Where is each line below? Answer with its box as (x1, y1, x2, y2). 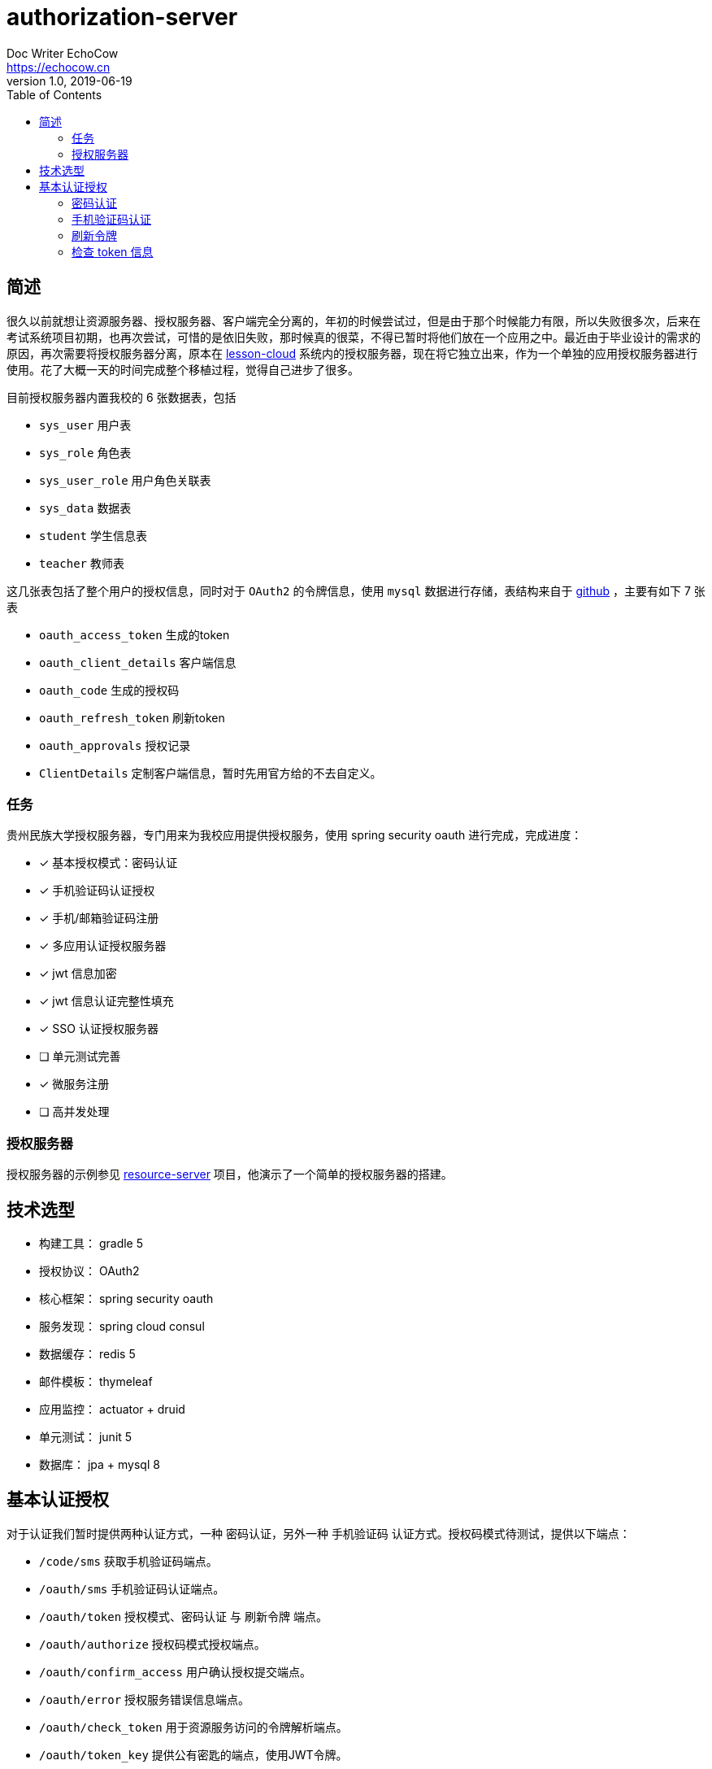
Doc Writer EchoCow (7, 46, 119, 60)
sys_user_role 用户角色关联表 (39, 473, 211, 487)
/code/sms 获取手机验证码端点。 (39, 1553, 218, 1568)
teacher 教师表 (39, 556, 124, 570)
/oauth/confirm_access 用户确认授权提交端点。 (39, 1664, 311, 1679)
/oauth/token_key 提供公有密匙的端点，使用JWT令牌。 (39, 1747, 348, 1762)
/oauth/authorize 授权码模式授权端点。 (39, 1636, 266, 1651)
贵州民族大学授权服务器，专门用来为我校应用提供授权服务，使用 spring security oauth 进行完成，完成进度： (7, 828, 583, 843)
